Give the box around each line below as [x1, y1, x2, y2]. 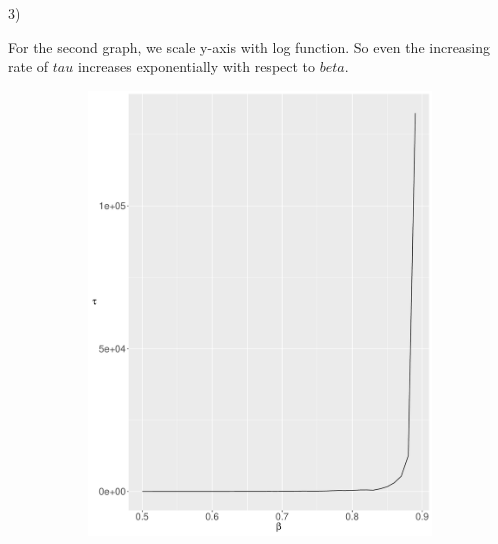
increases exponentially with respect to [77, 56, 316, 77]
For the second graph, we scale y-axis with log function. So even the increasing [8, 36, 491, 57]
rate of [8, 56, 49, 77]
